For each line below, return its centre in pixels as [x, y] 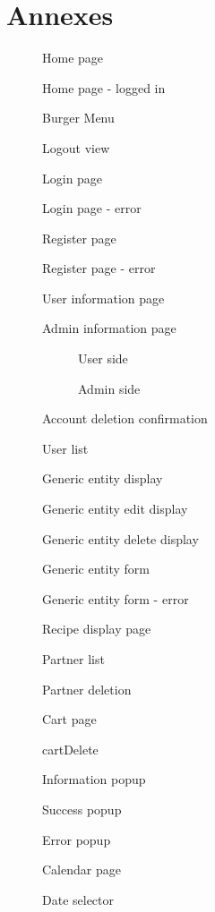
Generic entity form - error [116, 598]
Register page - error [99, 268]
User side [103, 358]
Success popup [82, 809]
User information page [103, 298]
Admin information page [109, 328]
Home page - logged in [104, 87]
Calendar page [82, 869]
